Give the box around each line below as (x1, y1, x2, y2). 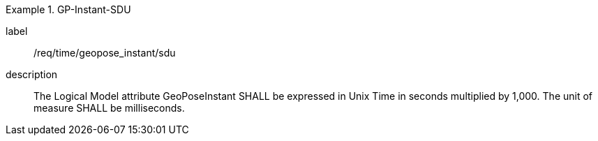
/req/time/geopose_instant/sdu (33, 47, 176, 59)
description (6, 68, 58, 80)
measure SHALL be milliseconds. (33, 102, 185, 114)
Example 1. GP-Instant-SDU (6, 3, 131, 15)
